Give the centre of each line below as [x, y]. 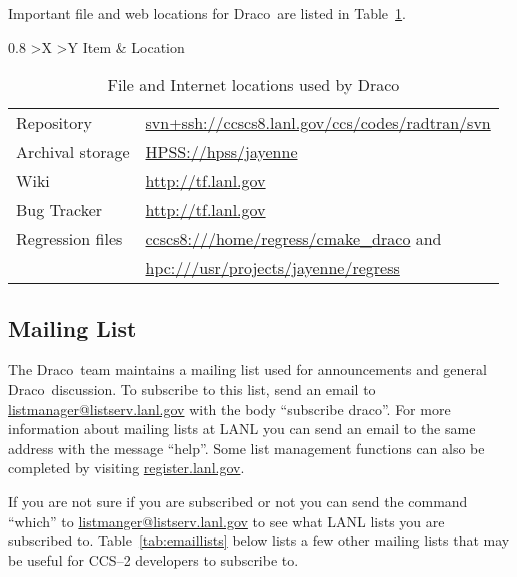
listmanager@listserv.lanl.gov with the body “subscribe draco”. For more [229, 408]
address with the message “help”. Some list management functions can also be [246, 447]
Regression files [69, 239]
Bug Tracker [59, 210]
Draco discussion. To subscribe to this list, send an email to [192, 388]
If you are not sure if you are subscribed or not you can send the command [238, 500]
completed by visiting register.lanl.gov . [126, 467]
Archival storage [73, 152]
